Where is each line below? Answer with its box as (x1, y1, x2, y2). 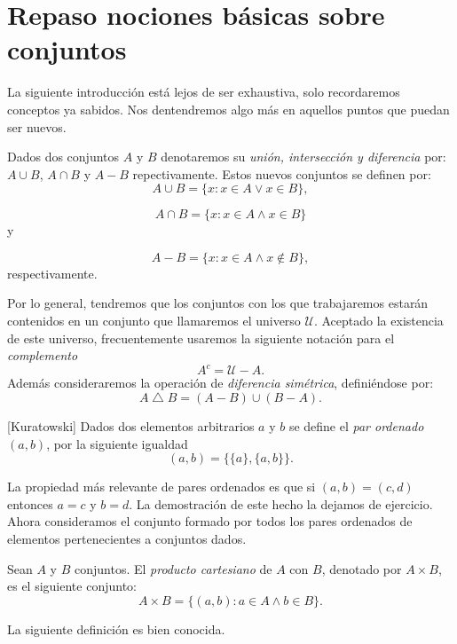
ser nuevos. (7, 117, 67, 136)
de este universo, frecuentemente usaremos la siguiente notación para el (7, 328, 395, 347)
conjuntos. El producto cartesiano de (74, 559, 272, 577)
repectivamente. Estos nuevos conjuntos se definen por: (132, 164, 431, 183)
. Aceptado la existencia (313, 311, 444, 330)
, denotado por (321, 559, 402, 577)
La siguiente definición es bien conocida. (7, 619, 225, 638)
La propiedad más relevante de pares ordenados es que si (7, 477, 316, 496)
